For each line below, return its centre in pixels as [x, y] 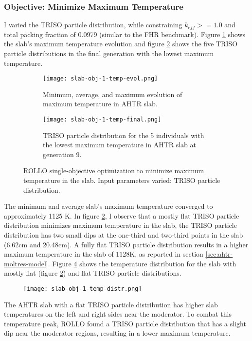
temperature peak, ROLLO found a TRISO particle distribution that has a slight [125, 323]
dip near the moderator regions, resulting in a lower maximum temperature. [117, 333]
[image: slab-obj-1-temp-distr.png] [83, 289]
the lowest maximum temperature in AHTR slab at [119, 145]
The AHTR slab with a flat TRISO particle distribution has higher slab [111, 304]
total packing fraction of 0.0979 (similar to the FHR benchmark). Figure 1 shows [125, 34]
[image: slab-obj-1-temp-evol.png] [100, 79]
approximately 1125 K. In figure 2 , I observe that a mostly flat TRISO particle [122, 215]
